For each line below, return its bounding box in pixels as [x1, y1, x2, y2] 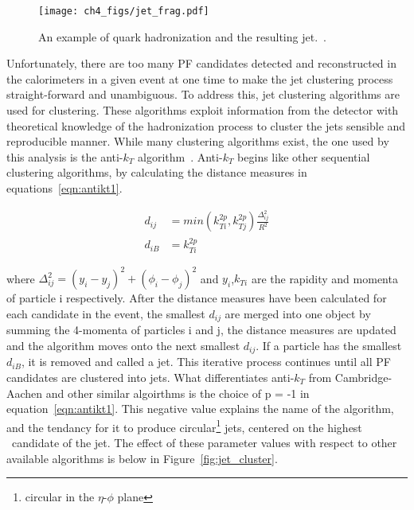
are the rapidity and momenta [251, 270, 398, 286]
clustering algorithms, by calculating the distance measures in [6, 164, 307, 181]
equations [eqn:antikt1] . [6, 180, 123, 196]
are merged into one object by [225, 305, 371, 321]
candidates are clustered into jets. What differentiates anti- [6, 368, 295, 385]
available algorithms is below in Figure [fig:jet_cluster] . [6, 450, 278, 466]
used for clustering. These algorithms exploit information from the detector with [6, 102, 399, 119]
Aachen [6, 384, 43, 401]
